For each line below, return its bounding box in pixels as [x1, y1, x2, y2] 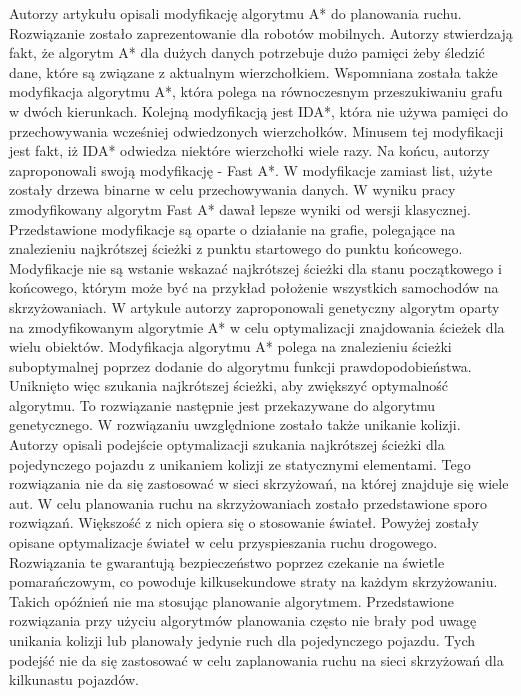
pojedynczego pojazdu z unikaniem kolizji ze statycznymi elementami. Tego [9, 453, 471, 474]
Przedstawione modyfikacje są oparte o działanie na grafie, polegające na [9, 218, 456, 239]
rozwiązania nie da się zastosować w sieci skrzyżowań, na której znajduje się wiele [9, 473, 509, 494]
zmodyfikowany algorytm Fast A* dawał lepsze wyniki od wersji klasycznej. [9, 198, 471, 219]
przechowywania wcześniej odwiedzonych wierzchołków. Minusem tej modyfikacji [9, 120, 504, 141]
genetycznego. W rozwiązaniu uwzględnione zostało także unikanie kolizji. [9, 414, 461, 435]
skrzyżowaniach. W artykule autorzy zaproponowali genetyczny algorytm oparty [9, 296, 500, 317]
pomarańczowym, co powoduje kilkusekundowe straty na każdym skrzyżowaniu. [9, 571, 498, 592]
